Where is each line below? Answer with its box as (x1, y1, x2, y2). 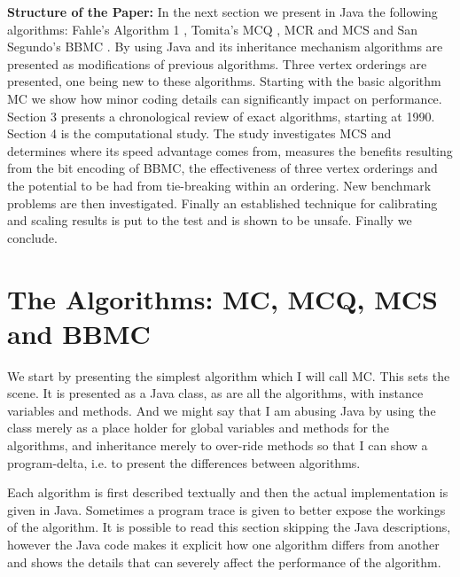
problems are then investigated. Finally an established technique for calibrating (7, 193, 438, 212)
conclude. (7, 228, 58, 246)
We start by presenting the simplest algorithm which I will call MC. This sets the (7, 366, 450, 385)
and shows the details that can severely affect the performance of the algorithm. (7, 552, 441, 571)
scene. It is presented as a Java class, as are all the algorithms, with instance (7, 384, 424, 402)
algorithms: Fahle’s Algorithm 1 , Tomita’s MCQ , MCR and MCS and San (7, 19, 418, 38)
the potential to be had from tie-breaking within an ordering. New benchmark (7, 175, 432, 194)
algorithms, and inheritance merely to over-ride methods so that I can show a (7, 436, 428, 454)
